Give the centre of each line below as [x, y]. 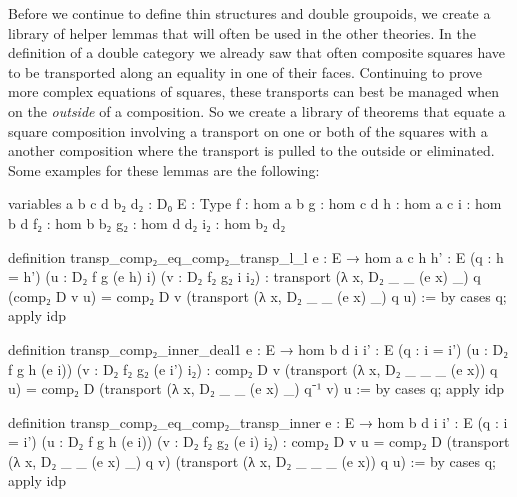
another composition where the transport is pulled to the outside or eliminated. [251, 150]
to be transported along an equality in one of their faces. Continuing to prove [245, 71]
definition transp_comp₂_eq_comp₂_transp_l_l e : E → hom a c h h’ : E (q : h [256, 256]
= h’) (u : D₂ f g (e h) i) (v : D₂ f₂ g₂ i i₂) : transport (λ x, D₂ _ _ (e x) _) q [244, 276]
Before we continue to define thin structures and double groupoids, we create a [249, 13]
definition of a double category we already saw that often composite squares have [257, 52]
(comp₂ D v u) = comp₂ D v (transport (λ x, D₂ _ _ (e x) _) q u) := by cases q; [257, 295]
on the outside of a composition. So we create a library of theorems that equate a [257, 110]
